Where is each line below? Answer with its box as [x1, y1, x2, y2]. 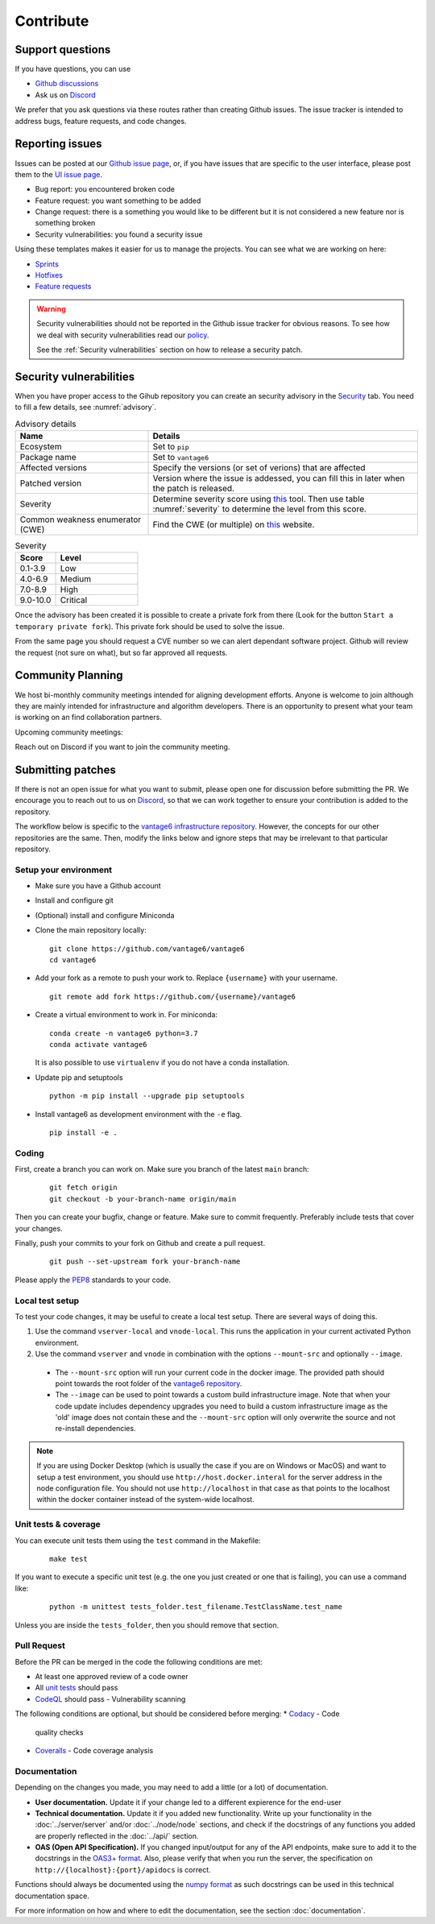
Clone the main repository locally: [35, 925, 147, 935]
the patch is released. [152, 483, 235, 494]
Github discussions [35, 79, 99, 89]
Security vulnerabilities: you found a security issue [35, 230, 203, 239]
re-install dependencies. [55, 1424, 136, 1434]
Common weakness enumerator [19, 514, 142, 525]
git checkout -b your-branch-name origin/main [49, 1194, 237, 1203]
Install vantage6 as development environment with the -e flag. [35, 1109, 242, 1119]
